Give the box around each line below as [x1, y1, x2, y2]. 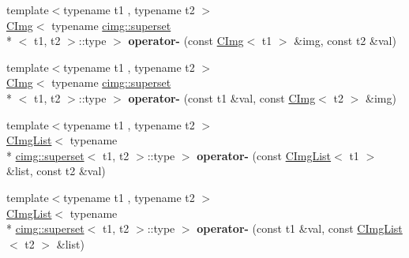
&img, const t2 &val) [294, 32, 396, 49]
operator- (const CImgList [197, 147, 332, 163]
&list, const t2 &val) [6, 163, 106, 179]
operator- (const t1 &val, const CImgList [197, 220, 403, 237]
